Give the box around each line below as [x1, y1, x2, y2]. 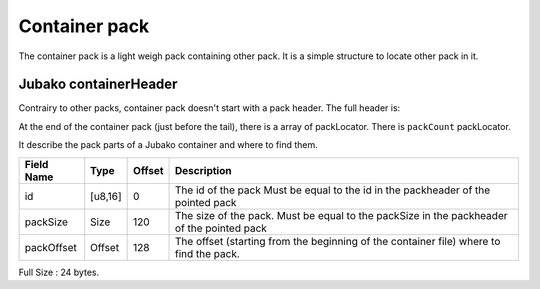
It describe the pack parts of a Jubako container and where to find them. [18, 139, 319, 151]
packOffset [24, 240, 77, 254]
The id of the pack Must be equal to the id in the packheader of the [175, 183, 491, 197]
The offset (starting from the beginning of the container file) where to [175, 234, 501, 248]
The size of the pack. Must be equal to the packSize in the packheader [175, 208, 508, 222]
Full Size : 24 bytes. [18, 266, 100, 278]
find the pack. [175, 246, 240, 260]
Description [175, 163, 232, 177]
